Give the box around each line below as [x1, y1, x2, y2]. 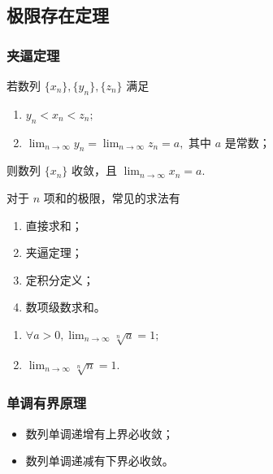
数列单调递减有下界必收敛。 [25, 452, 174, 469]
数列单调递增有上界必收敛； [25, 424, 174, 441]
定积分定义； [25, 271, 94, 288]
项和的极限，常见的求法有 [43, 189, 180, 206]
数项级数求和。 [25, 298, 106, 315]
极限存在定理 [6, 2, 109, 28]
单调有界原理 [6, 393, 87, 413]
